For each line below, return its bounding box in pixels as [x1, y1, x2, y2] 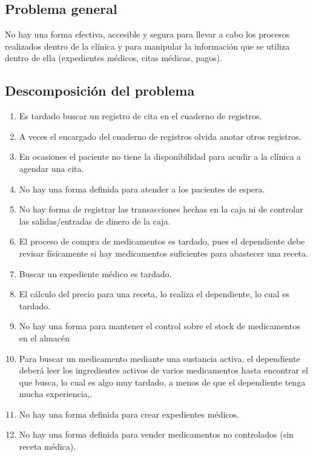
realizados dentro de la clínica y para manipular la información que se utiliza [5, 39, 290, 52]
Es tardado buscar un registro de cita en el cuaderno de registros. [19, 110, 262, 122]
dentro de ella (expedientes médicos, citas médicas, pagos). [5, 51, 222, 64]
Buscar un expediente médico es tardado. [19, 267, 172, 280]
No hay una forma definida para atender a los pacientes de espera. [19, 182, 265, 195]
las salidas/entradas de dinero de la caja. [19, 214, 171, 227]
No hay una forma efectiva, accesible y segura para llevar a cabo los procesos [5, 28, 290, 41]
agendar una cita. [19, 162, 84, 174]
